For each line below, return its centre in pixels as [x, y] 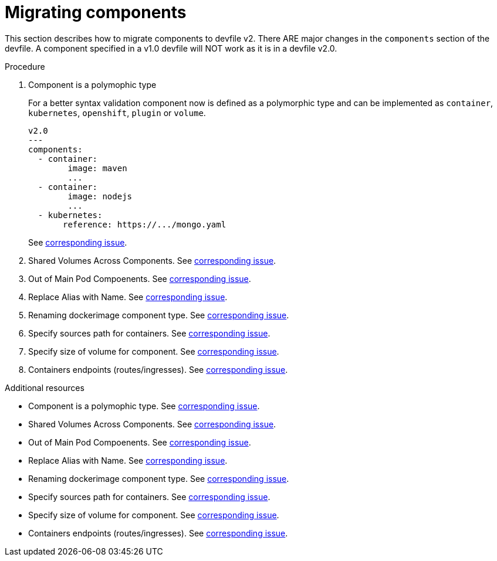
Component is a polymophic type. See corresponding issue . [144, 406]
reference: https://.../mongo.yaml [145, 224]
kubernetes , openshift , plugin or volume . [117, 113]
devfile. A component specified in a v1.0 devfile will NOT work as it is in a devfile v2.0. [171, 48]
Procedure [25, 66]
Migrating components [96, 12]
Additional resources [45, 387]
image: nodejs [100, 196]
